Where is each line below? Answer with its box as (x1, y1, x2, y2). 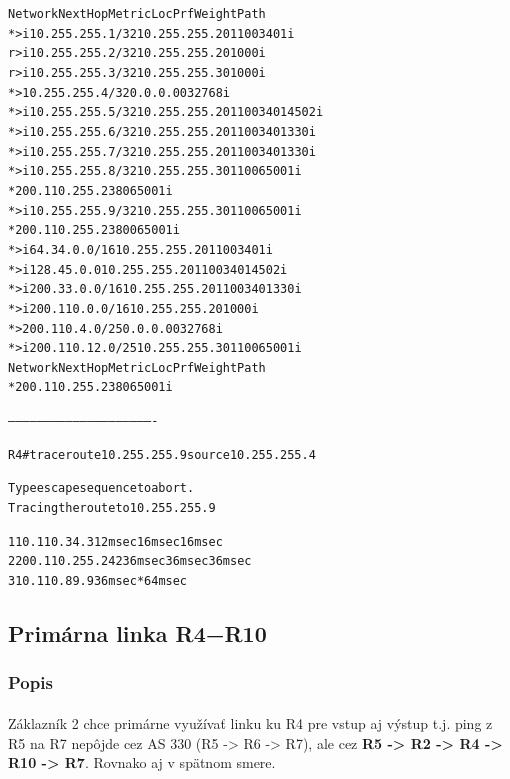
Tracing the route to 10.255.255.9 (8, 501, 216, 516)
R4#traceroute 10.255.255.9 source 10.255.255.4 (8, 447, 316, 462)
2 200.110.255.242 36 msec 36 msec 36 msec (8, 554, 252, 569)
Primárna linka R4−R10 (8, 618, 267, 649)
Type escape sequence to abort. (8, 481, 195, 496)
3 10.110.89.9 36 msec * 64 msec (8, 574, 188, 589)
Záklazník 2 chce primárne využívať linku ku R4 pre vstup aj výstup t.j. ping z (8, 712, 493, 733)
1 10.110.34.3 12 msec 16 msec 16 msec (8, 534, 223, 549)
